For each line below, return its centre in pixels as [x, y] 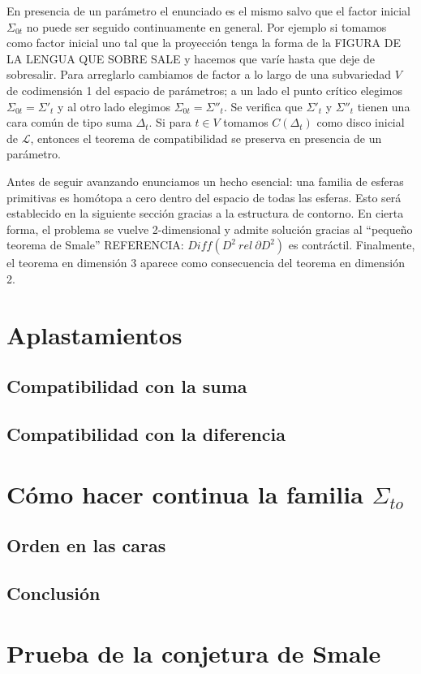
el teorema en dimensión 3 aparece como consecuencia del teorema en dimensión [206, 263]
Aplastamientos [95, 334]
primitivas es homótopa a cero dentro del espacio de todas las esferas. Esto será [204, 197]
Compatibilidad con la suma [127, 386]
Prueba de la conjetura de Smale [194, 652]
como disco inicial [361, 122]
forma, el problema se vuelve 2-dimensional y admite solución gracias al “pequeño [210, 229]
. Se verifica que [263, 106]
